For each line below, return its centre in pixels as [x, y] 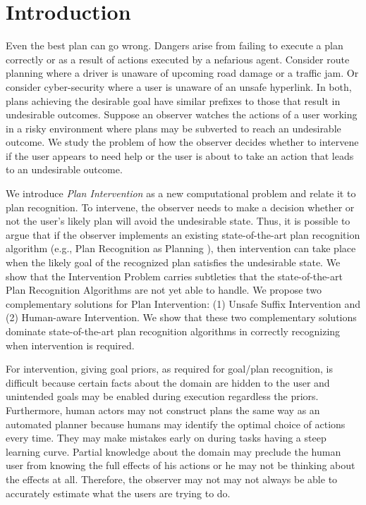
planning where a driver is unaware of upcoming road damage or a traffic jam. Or [182, 73]
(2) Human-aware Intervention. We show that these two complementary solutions [181, 317]
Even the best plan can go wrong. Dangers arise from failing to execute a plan [175, 45]
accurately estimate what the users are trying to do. [118, 493]
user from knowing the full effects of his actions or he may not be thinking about [181, 465]
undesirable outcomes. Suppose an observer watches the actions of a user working [182, 114]
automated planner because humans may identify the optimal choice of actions [176, 424]
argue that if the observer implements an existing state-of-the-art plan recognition [183, 234]
